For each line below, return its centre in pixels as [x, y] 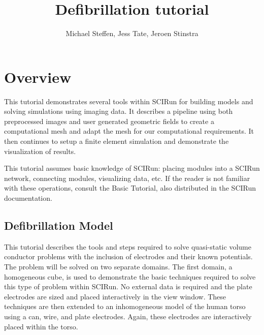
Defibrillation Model [59, 225]
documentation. [28, 198]
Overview [38, 77]
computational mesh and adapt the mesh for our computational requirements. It [129, 131]
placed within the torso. [41, 326]
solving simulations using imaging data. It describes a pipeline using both [119, 111]
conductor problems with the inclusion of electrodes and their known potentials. [128, 256]
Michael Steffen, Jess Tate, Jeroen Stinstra [132, 33]
